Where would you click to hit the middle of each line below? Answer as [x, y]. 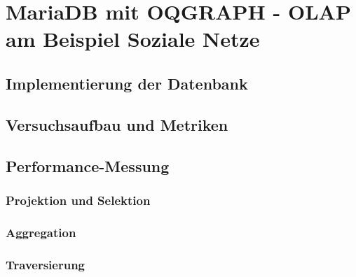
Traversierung [46, 264]
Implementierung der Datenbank [127, 83]
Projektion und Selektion [78, 200]
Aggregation [41, 232]
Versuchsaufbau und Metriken [117, 124]
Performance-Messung [88, 165]
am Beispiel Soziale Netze [133, 39]
